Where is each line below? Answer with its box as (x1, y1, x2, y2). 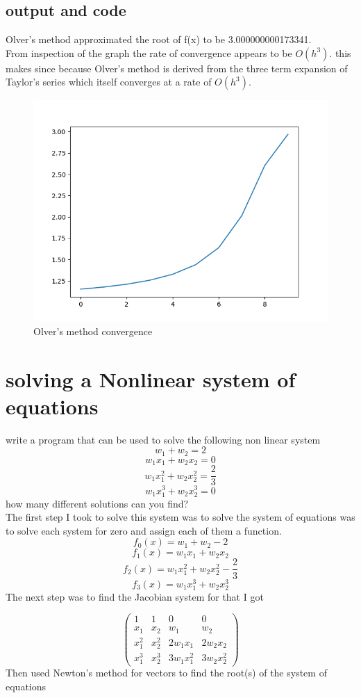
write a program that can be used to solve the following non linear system (6, 432, 321, 446)
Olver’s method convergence (33, 323, 153, 338)
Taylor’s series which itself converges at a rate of (6, 74, 212, 89)
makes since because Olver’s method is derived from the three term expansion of (6, 60, 348, 75)
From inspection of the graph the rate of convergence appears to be (6, 45, 292, 60)
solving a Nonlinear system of (6, 364, 296, 393)
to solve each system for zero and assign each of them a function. (6, 523, 282, 537)
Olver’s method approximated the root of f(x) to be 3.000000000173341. (6, 32, 312, 47)
